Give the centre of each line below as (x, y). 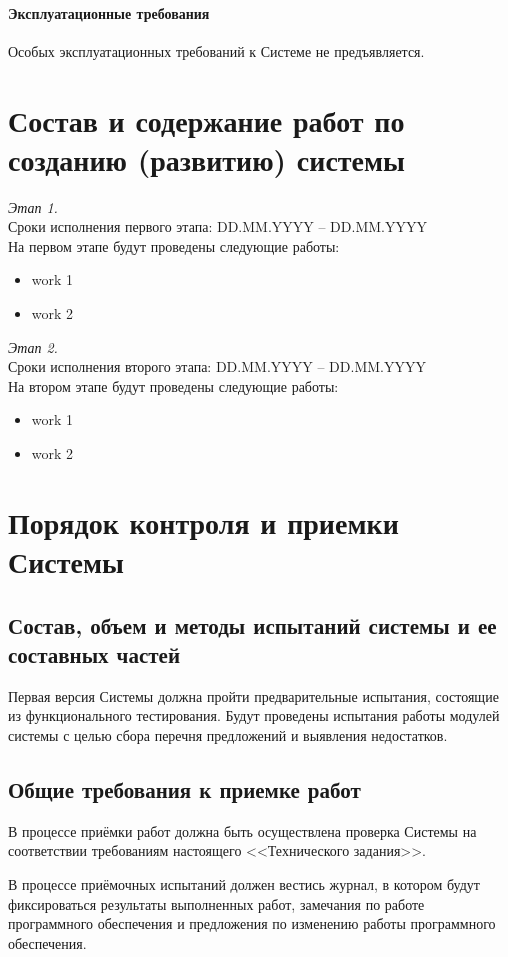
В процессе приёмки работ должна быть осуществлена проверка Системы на (242, 830)
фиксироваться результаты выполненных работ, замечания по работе (216, 903)
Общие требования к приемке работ (184, 788)
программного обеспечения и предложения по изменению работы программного (252, 923)
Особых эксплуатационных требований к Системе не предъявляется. (216, 50)
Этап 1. (33, 206)
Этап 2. (33, 346)
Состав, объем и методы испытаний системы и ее (252, 624)
